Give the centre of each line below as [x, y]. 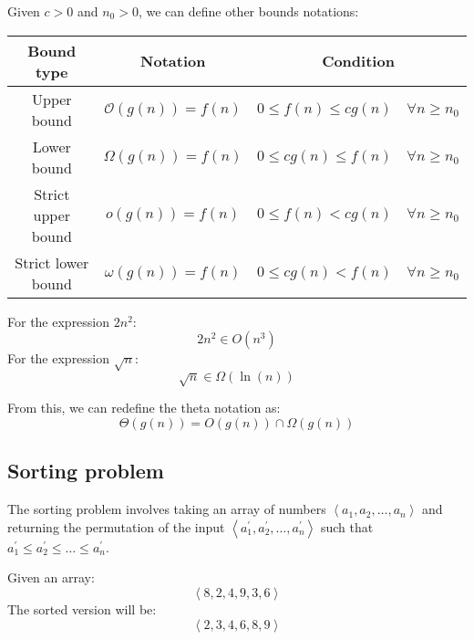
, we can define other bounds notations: [248, 11]
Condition [358, 61]
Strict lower [52, 262]
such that [347, 526]
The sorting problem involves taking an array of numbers [167, 509]
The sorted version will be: [82, 609]
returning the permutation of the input [116, 526]
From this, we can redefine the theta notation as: [144, 408]
